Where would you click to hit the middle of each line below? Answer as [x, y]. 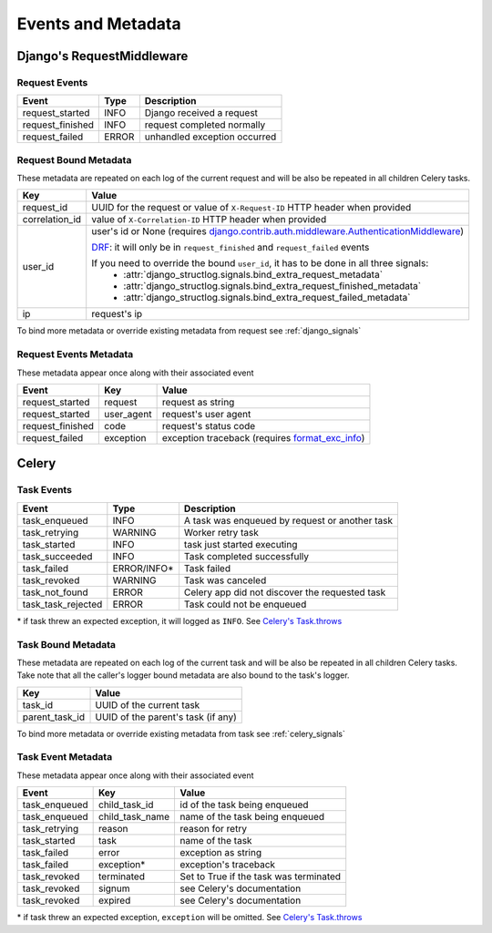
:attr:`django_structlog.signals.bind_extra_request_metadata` [253, 275]
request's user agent [206, 414]
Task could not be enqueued [245, 604]
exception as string [221, 853]
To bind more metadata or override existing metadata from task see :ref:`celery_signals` [181, 733]
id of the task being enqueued [244, 805]
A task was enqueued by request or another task [288, 520]
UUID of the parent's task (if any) [166, 717]
